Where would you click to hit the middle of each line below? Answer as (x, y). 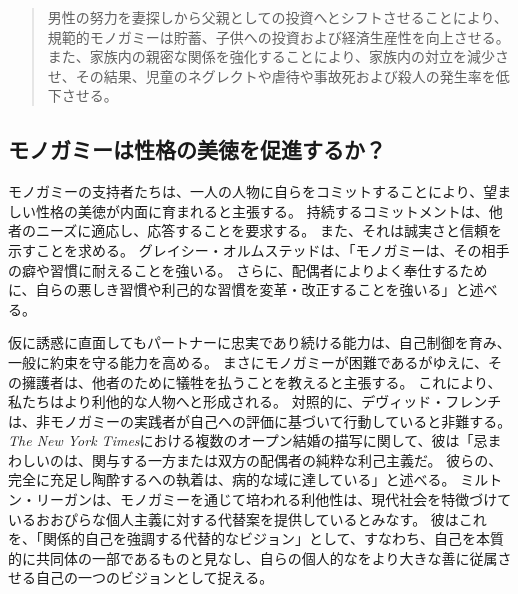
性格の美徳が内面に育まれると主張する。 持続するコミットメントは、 (262, 210)
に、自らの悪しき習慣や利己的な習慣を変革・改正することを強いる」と (239, 289)
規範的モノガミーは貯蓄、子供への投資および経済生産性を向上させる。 (278, 36)
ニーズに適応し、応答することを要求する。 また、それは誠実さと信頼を (268, 230)
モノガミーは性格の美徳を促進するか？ (197, 149)
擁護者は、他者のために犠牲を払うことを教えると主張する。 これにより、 (261, 381)
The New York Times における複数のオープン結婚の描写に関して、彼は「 (241, 440)
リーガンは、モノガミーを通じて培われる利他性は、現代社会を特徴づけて (273, 499)
